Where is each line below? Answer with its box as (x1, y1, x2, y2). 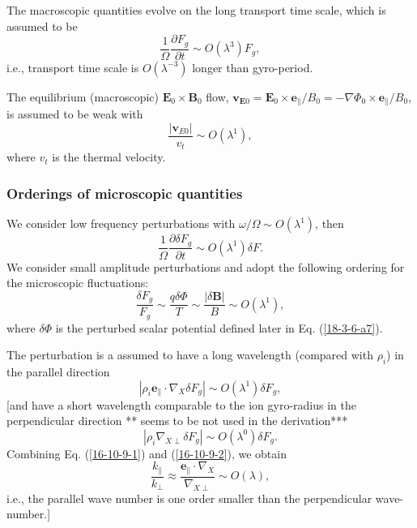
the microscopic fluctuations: (6, 274, 149, 291)
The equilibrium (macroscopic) (6, 88, 159, 105)
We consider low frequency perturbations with (6, 215, 236, 232)
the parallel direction (6, 363, 110, 380)
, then (315, 215, 344, 232)
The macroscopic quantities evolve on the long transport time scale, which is (6, 2, 386, 18)
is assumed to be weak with (6, 105, 143, 122)
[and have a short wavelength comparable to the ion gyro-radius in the (6, 396, 356, 413)
